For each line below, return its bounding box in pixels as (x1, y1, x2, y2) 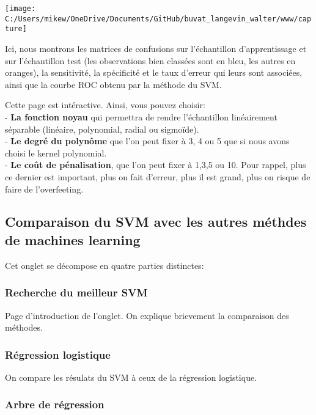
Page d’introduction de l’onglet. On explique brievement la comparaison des (5, 309, 289, 321)
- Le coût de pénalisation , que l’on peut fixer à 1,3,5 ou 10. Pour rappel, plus (5, 158, 306, 171)
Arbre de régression (5, 397, 105, 412)
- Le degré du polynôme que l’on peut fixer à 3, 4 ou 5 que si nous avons (5, 134, 290, 147)
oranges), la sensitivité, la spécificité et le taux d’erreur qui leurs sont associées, (5, 66, 303, 79)
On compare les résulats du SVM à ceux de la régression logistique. (5, 370, 257, 383)
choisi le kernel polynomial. (5, 146, 107, 159)
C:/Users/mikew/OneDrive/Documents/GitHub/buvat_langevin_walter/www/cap (5, 14, 312, 23)
